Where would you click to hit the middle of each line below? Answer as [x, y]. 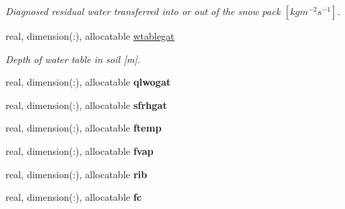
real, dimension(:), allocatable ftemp [84, 128]
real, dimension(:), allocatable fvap [80, 150]
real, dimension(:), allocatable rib [76, 174]
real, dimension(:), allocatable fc [74, 197]
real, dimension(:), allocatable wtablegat [90, 36]
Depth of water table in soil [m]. [73, 59]
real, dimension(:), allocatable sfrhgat [86, 104]
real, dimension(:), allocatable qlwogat [88, 82]
